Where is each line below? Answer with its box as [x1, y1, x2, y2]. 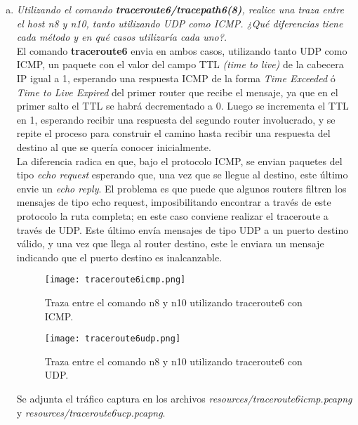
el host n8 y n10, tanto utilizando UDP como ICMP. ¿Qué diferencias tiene [16, 15, 343, 30]
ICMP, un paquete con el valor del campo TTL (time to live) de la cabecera [16, 57, 344, 72]
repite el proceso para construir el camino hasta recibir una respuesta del [16, 126, 331, 140]
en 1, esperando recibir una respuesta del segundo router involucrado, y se [16, 112, 336, 126]
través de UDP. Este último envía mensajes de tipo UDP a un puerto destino [16, 222, 349, 237]
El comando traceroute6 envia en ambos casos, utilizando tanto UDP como [16, 43, 347, 58]
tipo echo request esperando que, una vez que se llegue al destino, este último [16, 167, 348, 182]
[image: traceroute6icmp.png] [44, 275, 186, 285]
